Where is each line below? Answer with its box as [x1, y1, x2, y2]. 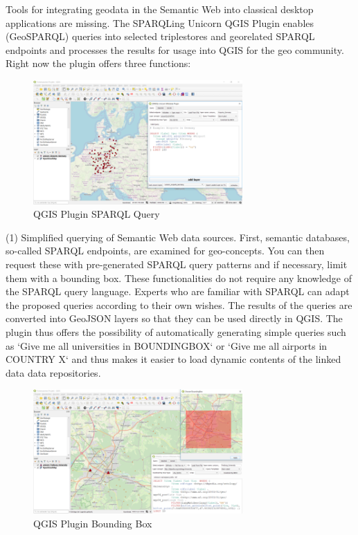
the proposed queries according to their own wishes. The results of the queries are [6, 297, 352, 312]
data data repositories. [6, 365, 101, 379]
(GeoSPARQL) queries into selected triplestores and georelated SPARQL [6, 29, 315, 44]
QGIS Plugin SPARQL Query [33, 207, 160, 221]
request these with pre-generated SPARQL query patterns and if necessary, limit [6, 257, 348, 272]
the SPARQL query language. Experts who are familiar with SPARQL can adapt [6, 284, 350, 299]
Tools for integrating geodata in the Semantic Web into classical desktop [6, 2, 314, 16]
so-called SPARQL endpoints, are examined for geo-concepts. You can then [6, 243, 325, 258]
